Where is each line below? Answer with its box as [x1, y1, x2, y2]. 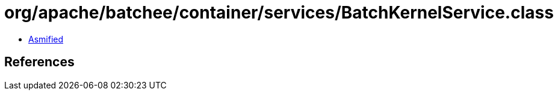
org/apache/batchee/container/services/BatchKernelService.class [4, 2, 554, 23]
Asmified [28, 33, 64, 44]
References [4, 54, 75, 70]
